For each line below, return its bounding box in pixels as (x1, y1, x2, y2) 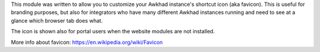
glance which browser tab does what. (11, 17, 103, 24)
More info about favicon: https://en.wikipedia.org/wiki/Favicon (11, 39, 163, 46)
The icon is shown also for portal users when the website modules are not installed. (11, 28, 215, 35)
